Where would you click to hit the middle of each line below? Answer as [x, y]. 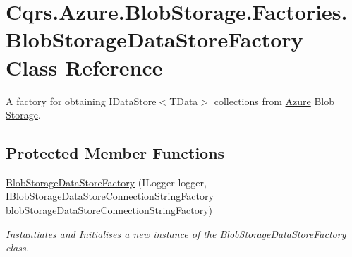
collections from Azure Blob [274, 101]
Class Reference [84, 67]
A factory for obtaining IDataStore [81, 101]
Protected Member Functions [115, 153]
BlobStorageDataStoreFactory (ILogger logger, [106, 182]
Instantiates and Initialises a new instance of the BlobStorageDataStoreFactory [176, 233]
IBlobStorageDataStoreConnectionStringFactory [110, 196]
